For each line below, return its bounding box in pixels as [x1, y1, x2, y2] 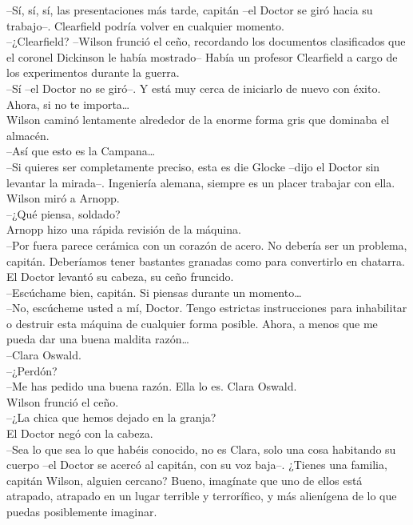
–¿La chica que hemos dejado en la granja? [6, 409, 216, 426]
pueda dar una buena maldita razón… [6, 331, 189, 347]
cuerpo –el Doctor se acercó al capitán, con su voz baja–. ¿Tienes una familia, [6, 456, 387, 473]
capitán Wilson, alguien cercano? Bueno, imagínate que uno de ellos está [6, 471, 363, 488]
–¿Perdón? [6, 362, 58, 379]
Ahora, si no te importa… [6, 95, 130, 112]
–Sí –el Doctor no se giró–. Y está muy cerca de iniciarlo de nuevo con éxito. [6, 79, 381, 96]
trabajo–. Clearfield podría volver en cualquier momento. [6, 17, 284, 34]
